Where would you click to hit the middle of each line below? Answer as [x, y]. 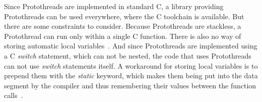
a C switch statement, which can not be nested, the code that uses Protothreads [128, 55]
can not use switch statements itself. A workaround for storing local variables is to [131, 65]
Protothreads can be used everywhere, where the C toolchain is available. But [124, 16]
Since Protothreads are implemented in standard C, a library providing [114, 6]
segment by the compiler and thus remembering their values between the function [130, 85]
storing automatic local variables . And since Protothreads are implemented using [131, 46]
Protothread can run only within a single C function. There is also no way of [123, 36]
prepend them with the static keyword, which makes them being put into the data [131, 75]
